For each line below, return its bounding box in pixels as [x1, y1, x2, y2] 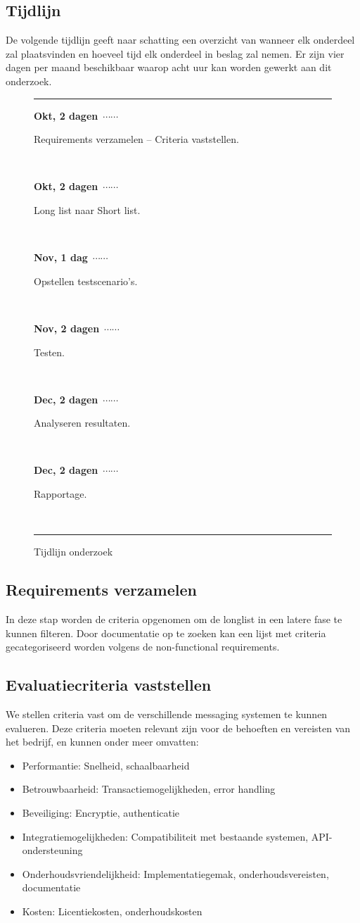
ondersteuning [22, 843, 83, 858]
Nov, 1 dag [34, 250, 88, 265]
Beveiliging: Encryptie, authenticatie [22, 805, 180, 820]
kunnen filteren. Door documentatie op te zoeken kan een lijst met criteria [6, 625, 326, 640]
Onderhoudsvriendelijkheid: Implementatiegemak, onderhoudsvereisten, [22, 866, 329, 881]
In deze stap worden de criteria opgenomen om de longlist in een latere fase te [6, 612, 342, 627]
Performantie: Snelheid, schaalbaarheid [22, 758, 190, 772]
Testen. [34, 344, 65, 359]
